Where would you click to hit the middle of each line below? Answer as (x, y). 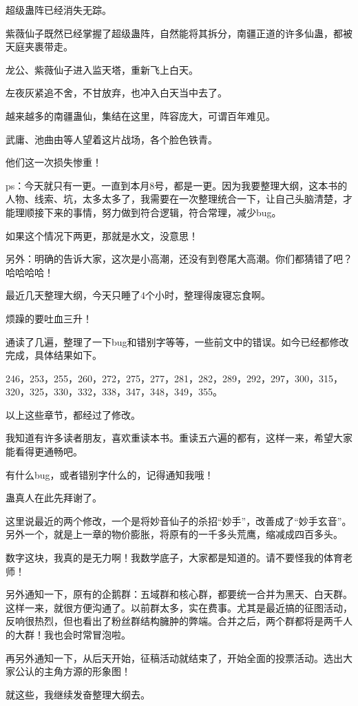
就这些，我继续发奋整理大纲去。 (78, 694)
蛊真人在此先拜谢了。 (54, 498)
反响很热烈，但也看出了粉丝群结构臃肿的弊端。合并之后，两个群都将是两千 (174, 621)
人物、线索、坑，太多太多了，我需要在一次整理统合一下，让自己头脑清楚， (174, 199)
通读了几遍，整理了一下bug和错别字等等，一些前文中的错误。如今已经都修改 (177, 341)
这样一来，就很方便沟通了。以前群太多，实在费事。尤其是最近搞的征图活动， (179, 607)
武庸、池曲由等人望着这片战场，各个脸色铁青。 (112, 139)
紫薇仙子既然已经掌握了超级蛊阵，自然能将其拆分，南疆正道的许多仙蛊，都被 (179, 33)
